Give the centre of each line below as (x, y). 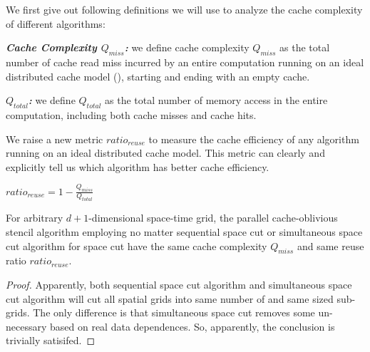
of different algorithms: (56, 23)
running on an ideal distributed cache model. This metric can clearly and (165, 153)
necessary (26, 326)
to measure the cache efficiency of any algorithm (254, 139)
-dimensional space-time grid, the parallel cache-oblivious (213, 218)
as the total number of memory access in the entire (216, 100)
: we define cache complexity (187, 47)
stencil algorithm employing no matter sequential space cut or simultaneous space (184, 231)
